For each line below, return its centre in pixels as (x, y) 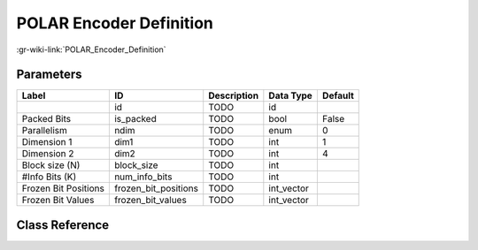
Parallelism (45, 131)
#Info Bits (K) (49, 177)
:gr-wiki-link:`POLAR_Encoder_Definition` (92, 49)
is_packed (135, 119)
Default (338, 95)
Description (234, 95)
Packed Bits (46, 119)
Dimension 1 (47, 142)
